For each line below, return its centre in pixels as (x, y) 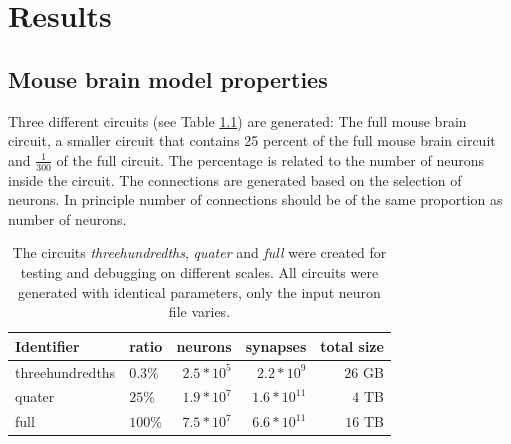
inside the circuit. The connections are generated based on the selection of (235, 179)
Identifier (47, 345)
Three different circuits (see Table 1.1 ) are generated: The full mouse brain (237, 120)
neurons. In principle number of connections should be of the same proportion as (255, 199)
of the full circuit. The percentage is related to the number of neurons (270, 159)
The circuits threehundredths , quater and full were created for (199, 252)
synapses (276, 345)
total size (352, 345)
